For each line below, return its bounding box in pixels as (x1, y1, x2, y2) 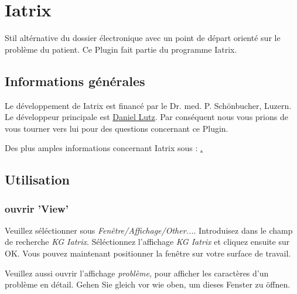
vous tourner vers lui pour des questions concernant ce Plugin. (5, 122, 228, 134)
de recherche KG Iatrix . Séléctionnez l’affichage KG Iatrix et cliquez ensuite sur (5, 235, 290, 248)
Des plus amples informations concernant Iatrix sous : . (5, 142, 203, 154)
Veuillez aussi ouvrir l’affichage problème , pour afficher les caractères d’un (5, 266, 269, 279)
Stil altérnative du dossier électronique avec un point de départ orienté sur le (5, 32, 281, 44)
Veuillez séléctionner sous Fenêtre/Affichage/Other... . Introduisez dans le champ (5, 224, 293, 236)
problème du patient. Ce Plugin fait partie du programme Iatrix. (5, 43, 237, 55)
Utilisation (5, 170, 70, 189)
